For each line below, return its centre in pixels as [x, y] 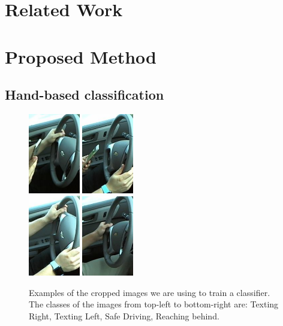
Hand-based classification [85, 95]
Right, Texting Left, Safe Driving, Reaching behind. [124, 315]
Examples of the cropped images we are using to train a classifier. [150, 292]
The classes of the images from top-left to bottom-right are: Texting [154, 304]
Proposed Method [81, 56]
